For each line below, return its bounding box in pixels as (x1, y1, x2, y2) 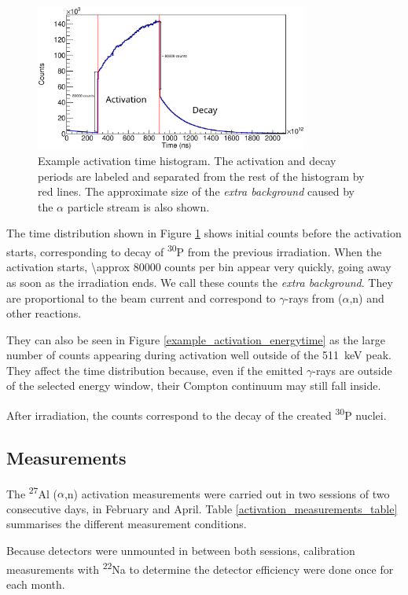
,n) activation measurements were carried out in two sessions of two (64, 485, 390, 501)
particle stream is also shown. (67, 198, 210, 215)
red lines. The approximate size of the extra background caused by (38, 183, 355, 200)
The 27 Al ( (6, 483, 57, 501)
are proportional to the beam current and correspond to (6, 289, 276, 306)
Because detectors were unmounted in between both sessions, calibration (6, 542, 355, 558)
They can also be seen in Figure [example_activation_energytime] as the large (6, 331, 385, 347)
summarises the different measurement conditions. (6, 516, 247, 532)
